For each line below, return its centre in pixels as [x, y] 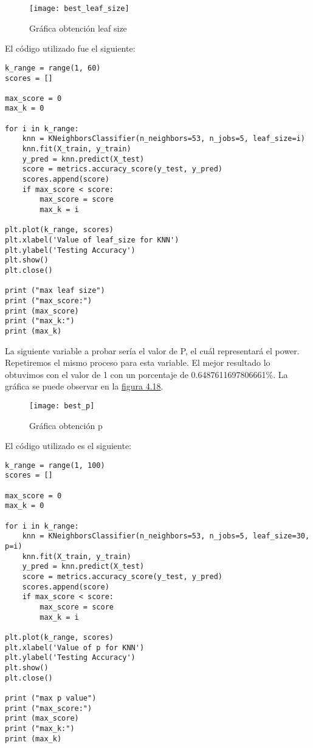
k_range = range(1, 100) [55, 465]
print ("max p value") [51, 698]
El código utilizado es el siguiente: [68, 446]
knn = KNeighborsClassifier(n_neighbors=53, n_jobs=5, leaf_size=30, [166, 536]
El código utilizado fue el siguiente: [70, 48]
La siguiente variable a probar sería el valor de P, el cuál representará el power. [152, 350]
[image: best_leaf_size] [79, 9]
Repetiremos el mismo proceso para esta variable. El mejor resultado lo [138, 362]
